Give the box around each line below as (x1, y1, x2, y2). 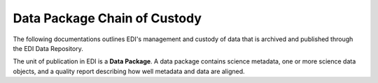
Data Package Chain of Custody (13, 10, 202, 26)
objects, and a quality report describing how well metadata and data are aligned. (13, 67, 245, 75)
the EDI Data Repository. (13, 44, 83, 52)
